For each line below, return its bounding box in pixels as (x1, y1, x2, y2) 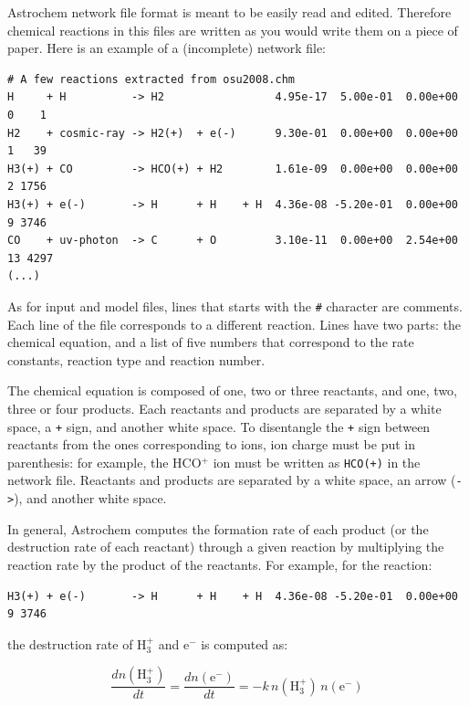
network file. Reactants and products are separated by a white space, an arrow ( (7, 470, 456, 490)
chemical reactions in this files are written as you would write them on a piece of (7, 20, 458, 39)
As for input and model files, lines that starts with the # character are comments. (7, 296, 463, 315)
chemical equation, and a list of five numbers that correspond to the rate (7, 332, 414, 352)
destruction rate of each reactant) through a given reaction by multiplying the (7, 537, 444, 556)
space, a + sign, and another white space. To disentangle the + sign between (7, 416, 431, 436)
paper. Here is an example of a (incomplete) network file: (7, 38, 327, 58)
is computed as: (201, 634, 288, 653)
